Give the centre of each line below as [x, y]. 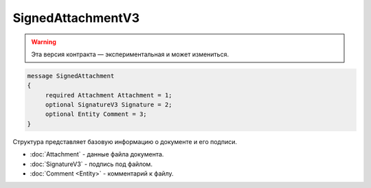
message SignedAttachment [71, 76]
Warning [44, 42]
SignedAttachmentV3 [76, 18]
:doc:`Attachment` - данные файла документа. [97, 154]
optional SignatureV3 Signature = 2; [109, 105]
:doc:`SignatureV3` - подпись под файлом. [91, 164]
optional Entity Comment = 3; [96, 114]
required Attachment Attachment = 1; [109, 95]
